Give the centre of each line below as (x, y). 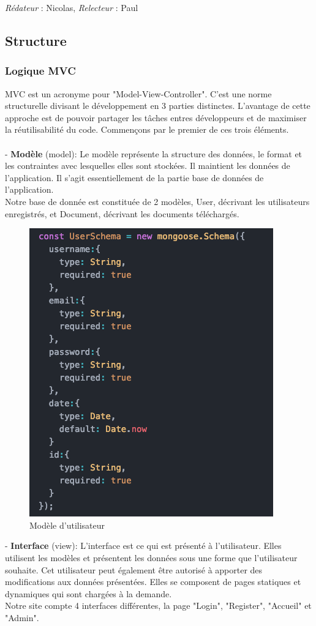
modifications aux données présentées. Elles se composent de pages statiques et (153, 582)
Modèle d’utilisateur (67, 525)
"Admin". (22, 617)
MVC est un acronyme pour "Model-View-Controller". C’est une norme (138, 93)
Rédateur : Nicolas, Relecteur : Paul (72, 7)
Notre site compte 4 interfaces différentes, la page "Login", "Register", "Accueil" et (158, 606)
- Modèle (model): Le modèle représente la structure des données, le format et (154, 153)
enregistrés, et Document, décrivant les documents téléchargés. (122, 213)
